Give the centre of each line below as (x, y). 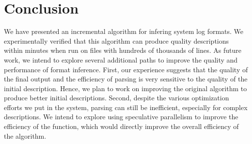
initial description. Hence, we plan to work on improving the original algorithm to (126, 88)
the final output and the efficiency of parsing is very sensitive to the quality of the (126, 79)
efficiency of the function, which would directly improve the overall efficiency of (121, 126)
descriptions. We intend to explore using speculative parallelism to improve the (121, 117)
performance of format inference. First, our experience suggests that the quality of (126, 69)
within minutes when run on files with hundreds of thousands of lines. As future (123, 50)
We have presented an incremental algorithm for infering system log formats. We (124, 31)
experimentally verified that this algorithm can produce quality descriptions (117, 40)
